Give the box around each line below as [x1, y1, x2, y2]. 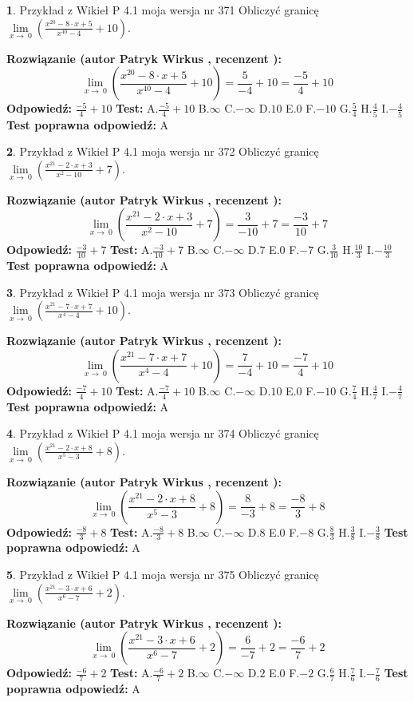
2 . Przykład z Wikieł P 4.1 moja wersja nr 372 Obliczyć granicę [6, 143, 319, 160]
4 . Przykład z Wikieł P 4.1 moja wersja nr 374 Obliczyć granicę [6, 425, 319, 442]
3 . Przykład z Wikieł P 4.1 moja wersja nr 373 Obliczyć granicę [6, 284, 319, 300]
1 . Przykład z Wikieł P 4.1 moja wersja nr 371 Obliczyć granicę [6, 2, 319, 18]
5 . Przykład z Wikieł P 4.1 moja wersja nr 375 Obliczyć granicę [6, 565, 319, 582]
